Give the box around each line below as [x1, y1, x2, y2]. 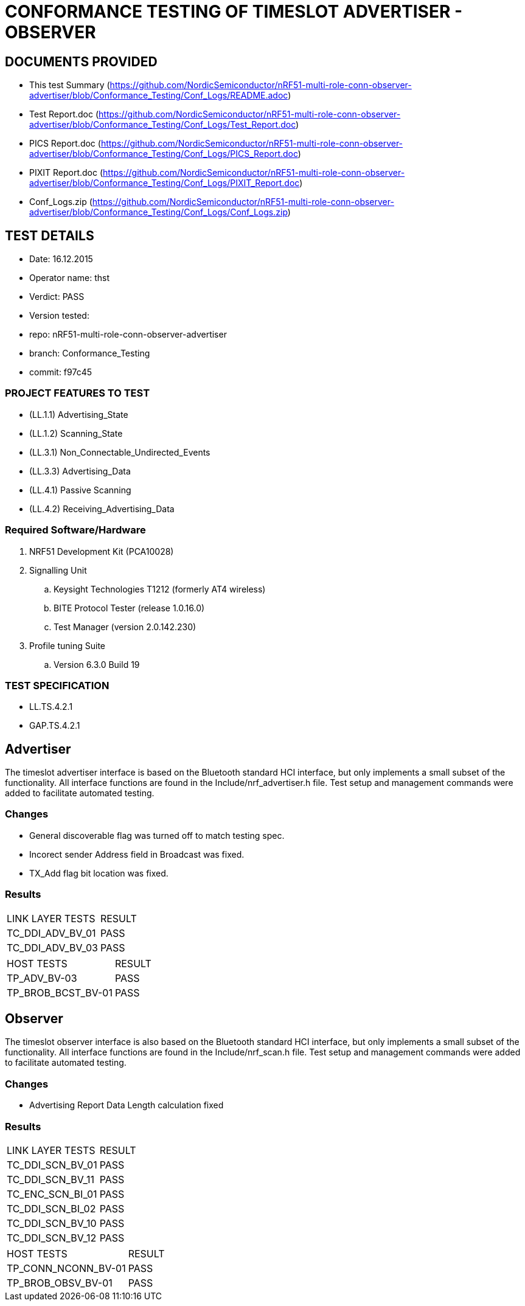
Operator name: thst [29, 273, 110, 283]
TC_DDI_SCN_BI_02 [7, 1202, 96, 1215]
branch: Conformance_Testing [29, 348, 150, 359]
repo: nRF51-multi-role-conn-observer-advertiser [29, 329, 227, 340]
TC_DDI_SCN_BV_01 [7, 1158, 97, 1171]
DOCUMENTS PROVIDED [5, 54, 158, 69]
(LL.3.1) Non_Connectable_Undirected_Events [29, 446, 210, 457]
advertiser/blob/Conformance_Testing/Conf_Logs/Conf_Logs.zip [29, 207, 288, 218]
